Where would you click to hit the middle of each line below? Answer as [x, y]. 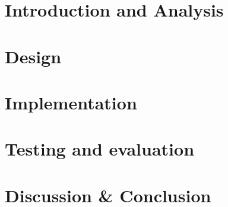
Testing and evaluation [100, 149]
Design [33, 56]
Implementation [71, 102]
